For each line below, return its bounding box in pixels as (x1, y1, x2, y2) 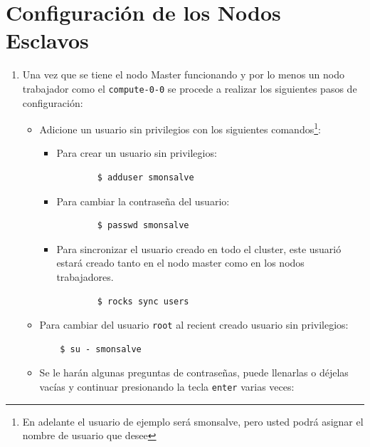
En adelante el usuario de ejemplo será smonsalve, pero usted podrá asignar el (22, 413, 364, 428)
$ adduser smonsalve (97, 173, 194, 183)
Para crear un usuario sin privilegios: (56, 145, 217, 160)
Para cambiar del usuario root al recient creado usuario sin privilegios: (39, 317, 349, 332)
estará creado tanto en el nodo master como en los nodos (56, 255, 305, 270)
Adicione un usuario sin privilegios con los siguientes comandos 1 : (39, 120, 321, 136)
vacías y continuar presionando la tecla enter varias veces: (39, 379, 295, 394)
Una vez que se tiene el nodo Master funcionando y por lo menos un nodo (22, 67, 344, 82)
